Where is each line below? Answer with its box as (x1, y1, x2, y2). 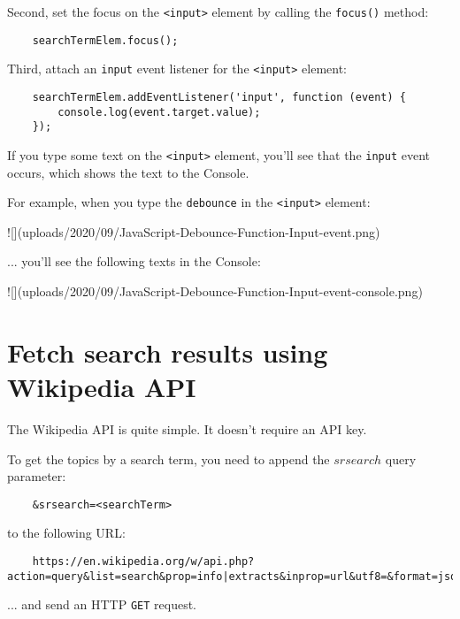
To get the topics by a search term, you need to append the (7, 449, 330, 468)
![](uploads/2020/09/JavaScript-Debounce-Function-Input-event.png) (7, 222, 380, 241)
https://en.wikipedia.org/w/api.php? (32, 554, 255, 568)
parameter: (7, 467, 66, 485)
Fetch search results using (7, 333, 328, 370)
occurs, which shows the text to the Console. (7, 163, 249, 181)
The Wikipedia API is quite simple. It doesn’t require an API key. (7, 419, 367, 438)
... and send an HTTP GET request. (7, 595, 196, 614)
